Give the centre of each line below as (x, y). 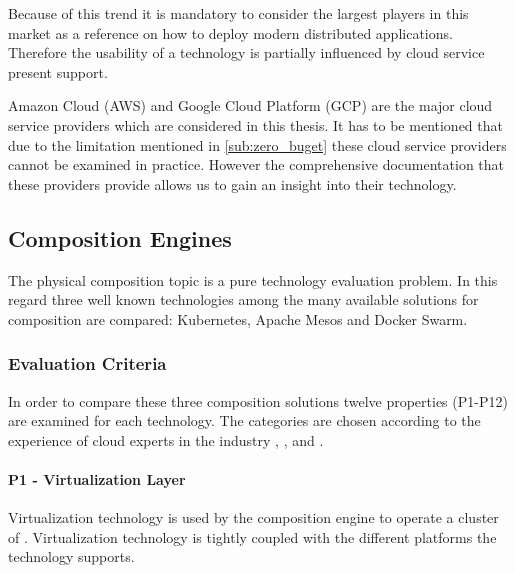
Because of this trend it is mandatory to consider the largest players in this (238, 13)
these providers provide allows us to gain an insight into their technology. (232, 183)
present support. (58, 71)
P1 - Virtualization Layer (97, 478)
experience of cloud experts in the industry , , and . (166, 439)
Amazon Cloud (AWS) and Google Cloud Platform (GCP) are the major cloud (250, 105)
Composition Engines (120, 237)
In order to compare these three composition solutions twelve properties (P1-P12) (258, 400)
